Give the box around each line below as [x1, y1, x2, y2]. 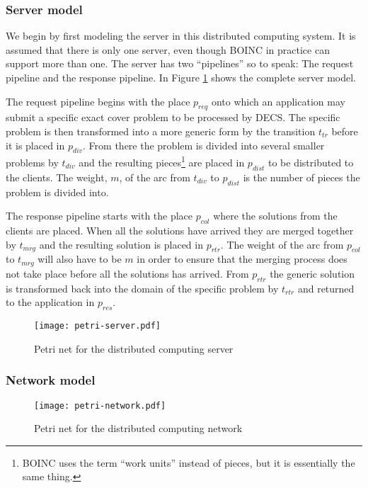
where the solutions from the [213, 208, 338, 223]
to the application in [6, 295, 95, 310]
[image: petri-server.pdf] [34, 321, 161, 331]
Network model [6, 371, 96, 389]
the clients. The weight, [6, 169, 108, 184]
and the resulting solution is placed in [39, 237, 203, 251]
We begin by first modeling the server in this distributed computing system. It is [6, 28, 356, 43]
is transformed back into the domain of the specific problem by [6, 280, 279, 295]
